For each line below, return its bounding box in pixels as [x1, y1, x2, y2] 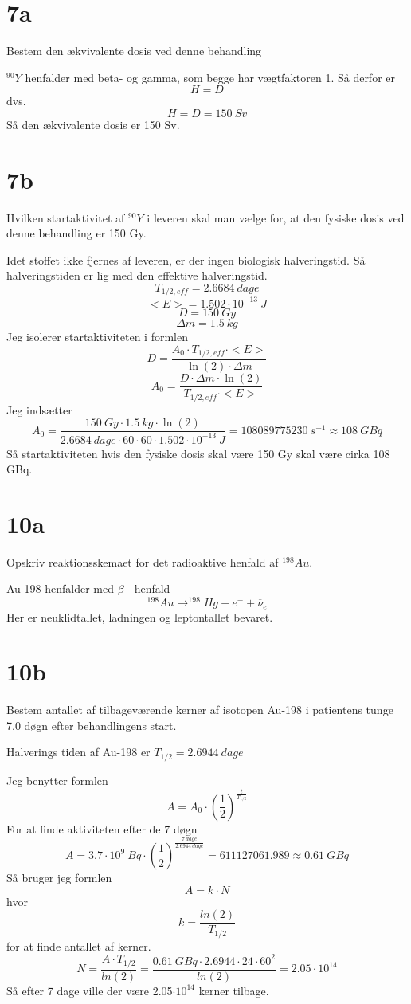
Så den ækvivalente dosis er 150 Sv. [6, 116, 180, 132]
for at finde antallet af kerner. [6, 937, 151, 954]
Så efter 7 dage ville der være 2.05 [6, 982, 173, 998]
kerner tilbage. [198, 982, 269, 998]
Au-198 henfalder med [6, 580, 114, 597]
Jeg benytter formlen [6, 771, 108, 788]
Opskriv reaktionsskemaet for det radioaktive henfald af [6, 553, 279, 570]
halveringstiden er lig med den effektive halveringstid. [6, 267, 268, 284]
